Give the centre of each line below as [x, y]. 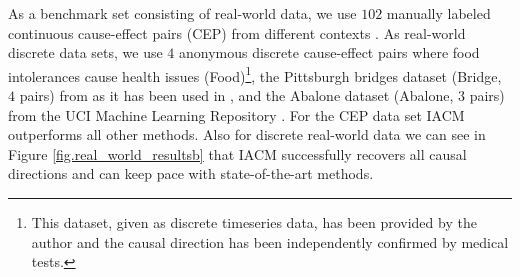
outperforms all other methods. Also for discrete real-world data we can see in [247, 134]
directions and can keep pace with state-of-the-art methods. [191, 173]
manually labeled [438, 13]
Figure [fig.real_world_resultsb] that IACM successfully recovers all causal [237, 153]
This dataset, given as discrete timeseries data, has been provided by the [254, 222]
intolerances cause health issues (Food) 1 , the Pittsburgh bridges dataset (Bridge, [255, 74]
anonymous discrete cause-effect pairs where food [329, 52]
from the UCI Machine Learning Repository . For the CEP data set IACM [236, 114]
